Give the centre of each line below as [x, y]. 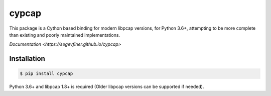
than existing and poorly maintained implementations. [65, 35]
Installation [27, 59]
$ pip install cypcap [46, 74]
